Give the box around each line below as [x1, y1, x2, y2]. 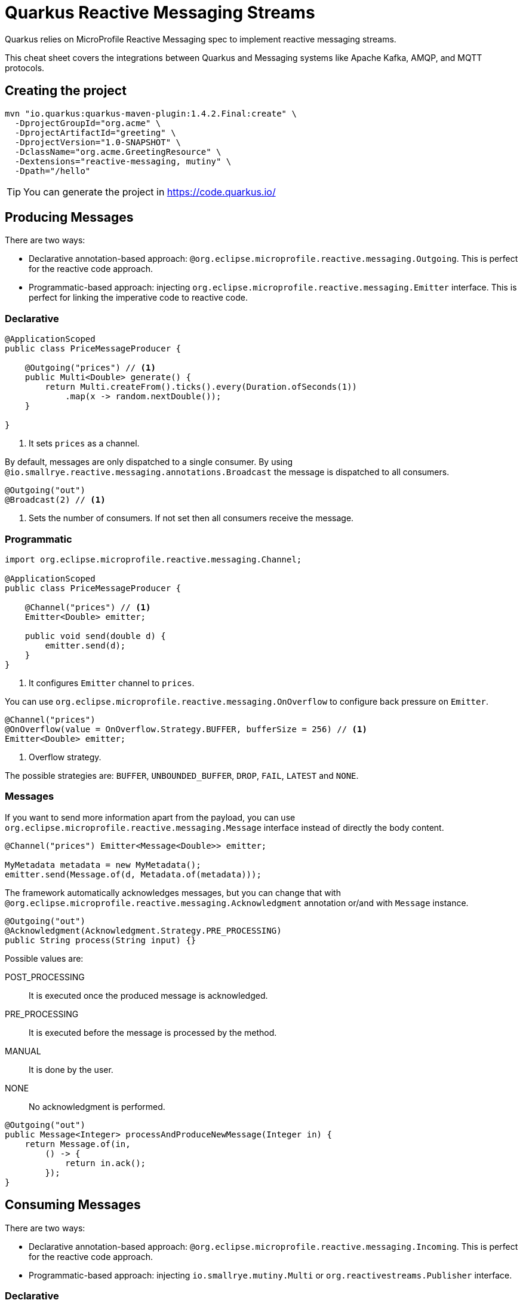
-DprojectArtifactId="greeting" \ [14, 127, 176, 137]
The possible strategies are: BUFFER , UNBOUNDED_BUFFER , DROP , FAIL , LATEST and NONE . [5, 770, 359, 781]
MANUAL [5, 1045, 41, 1056]
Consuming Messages [5, 1197, 141, 1213]
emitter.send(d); [45, 640, 126, 650]
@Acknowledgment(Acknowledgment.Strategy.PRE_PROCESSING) [5, 925, 282, 935]
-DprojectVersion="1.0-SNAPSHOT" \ [14, 137, 181, 147]
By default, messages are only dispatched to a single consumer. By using [5, 457, 293, 467]
